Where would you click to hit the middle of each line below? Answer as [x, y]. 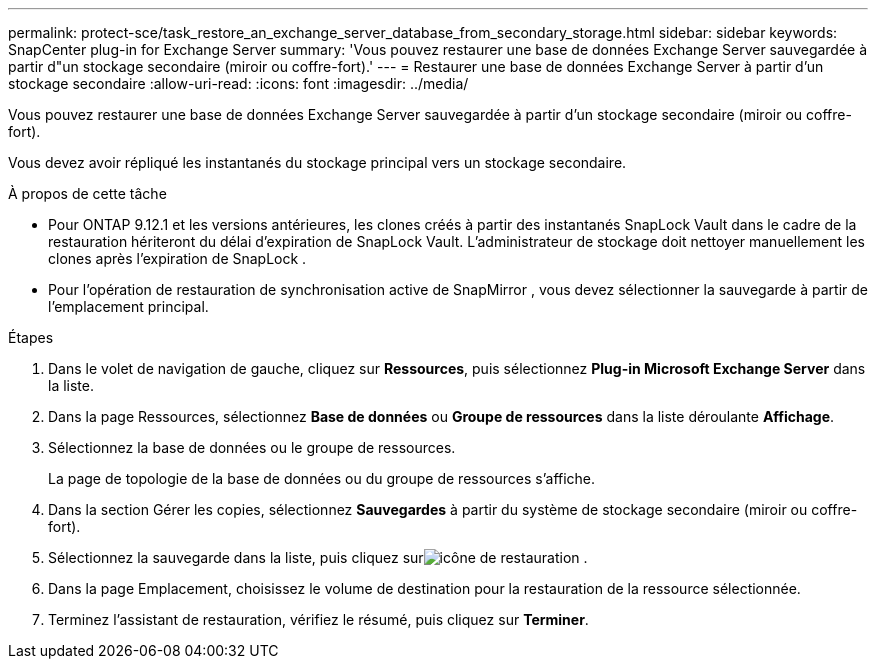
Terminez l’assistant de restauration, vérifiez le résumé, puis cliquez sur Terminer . [318, 619]
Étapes [31, 337]
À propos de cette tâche [87, 193]
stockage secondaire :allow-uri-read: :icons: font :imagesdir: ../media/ [238, 83]
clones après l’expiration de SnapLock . [177, 258]
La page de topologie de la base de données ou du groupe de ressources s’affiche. [322, 478]
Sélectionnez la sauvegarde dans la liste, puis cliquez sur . [318, 557]
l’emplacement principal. [128, 306]
